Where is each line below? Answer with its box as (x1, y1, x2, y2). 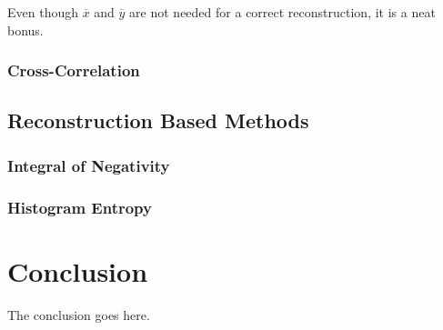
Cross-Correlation (7, 59, 140, 82)
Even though (7, 3, 78, 21)
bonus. (7, 20, 44, 39)
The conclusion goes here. (7, 305, 150, 324)
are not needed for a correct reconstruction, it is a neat (129, 3, 436, 21)
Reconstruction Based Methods (7, 106, 309, 135)
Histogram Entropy (7, 195, 152, 218)
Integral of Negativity (7, 154, 170, 176)
